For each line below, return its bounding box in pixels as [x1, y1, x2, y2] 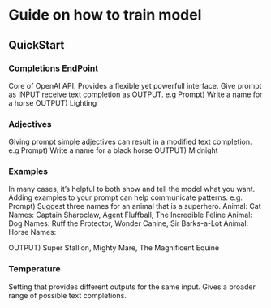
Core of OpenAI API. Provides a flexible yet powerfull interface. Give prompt [8, 80, 262, 90]
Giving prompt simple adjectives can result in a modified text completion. [8, 137, 253, 147]
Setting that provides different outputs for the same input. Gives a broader [8, 282, 256, 292]
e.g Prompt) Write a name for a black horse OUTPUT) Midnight [8, 145, 218, 155]
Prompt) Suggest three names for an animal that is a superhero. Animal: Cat [8, 202, 261, 211]
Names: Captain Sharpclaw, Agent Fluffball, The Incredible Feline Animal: [8, 210, 253, 220]
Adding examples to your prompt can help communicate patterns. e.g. [8, 193, 243, 202]
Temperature [8, 263, 61, 275]
